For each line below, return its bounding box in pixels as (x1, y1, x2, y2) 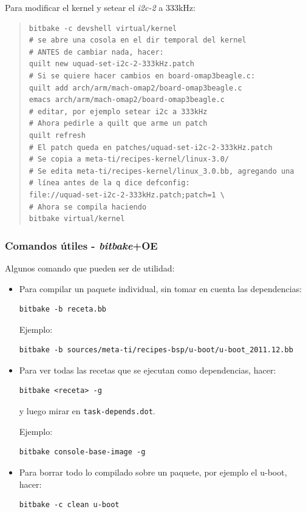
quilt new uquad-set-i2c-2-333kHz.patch (29, 60, 194, 69)
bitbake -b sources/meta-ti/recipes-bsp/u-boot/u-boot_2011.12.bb (19, 346, 293, 355)
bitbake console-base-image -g (19, 448, 146, 457)
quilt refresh (29, 131, 86, 140)
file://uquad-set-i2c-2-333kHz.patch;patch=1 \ (29, 190, 225, 199)
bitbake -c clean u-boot (19, 500, 120, 510)
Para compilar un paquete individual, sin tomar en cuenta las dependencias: (19, 282, 302, 295)
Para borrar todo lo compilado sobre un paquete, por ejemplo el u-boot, (19, 465, 287, 478)
